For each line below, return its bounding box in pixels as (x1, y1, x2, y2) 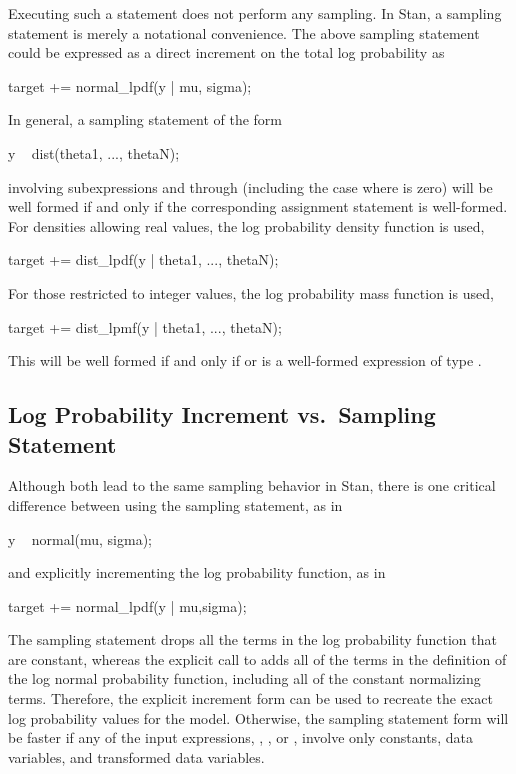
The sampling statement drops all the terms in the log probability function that (8, 629, 497, 650)
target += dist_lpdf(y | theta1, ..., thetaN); (8, 249, 279, 270)
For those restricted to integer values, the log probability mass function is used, (8, 282, 494, 303)
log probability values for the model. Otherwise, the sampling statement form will (8, 707, 509, 728)
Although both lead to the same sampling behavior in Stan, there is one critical (8, 475, 496, 496)
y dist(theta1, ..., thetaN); (8, 142, 180, 163)
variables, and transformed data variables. (8, 746, 265, 767)
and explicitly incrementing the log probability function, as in (8, 562, 386, 583)
